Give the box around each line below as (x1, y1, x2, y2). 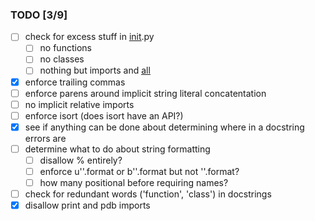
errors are (24, 132, 67, 144)
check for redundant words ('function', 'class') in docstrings (24, 188, 272, 200)
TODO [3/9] (10, 8, 68, 22)
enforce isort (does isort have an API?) (24, 109, 184, 122)
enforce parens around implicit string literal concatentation (24, 87, 267, 99)
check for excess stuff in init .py (24, 31, 155, 43)
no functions (39, 42, 92, 54)
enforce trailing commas (24, 76, 126, 88)
